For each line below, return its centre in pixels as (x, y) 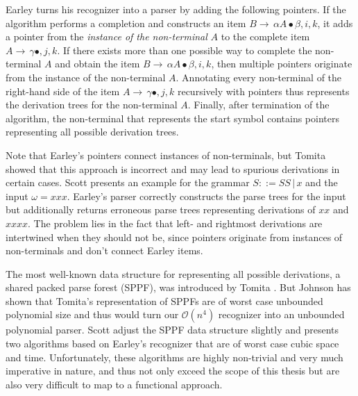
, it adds (335, 23)
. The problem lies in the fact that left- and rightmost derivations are (175, 223)
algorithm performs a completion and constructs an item (126, 23)
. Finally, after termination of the (258, 105)
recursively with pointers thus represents (263, 91)
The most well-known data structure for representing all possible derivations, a (173, 273)
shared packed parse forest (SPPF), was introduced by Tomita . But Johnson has (178, 287)
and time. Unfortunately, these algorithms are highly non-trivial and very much (174, 357)
